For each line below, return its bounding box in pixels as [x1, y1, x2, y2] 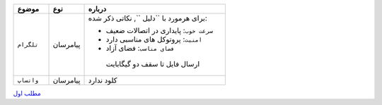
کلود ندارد [88, 75, 117, 85]
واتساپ [17, 76, 39, 84]
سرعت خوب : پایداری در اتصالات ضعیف [105, 25, 214, 35]
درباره [88, 4, 107, 13]
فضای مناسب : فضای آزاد [105, 43, 175, 53]
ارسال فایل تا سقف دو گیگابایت [105, 59, 200, 68]
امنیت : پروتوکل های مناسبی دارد [105, 35, 203, 44]
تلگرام [17, 41, 39, 49]
